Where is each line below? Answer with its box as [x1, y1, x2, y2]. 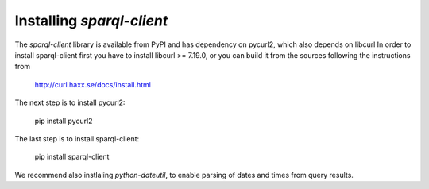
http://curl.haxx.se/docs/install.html [34, 79, 151, 89]
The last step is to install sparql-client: [14, 133, 140, 143]
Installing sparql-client [14, 12, 168, 29]
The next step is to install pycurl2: [14, 98, 126, 107]
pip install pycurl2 [34, 116, 93, 125]
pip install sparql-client [34, 152, 110, 162]
